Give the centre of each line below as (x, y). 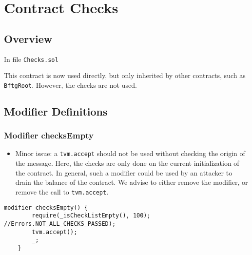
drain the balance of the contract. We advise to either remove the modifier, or (132, 182)
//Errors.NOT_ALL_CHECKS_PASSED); (60, 224)
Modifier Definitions (56, 111)
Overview (28, 38)
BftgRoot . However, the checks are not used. (70, 85)
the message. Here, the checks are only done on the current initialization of (127, 163)
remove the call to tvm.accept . (62, 191)
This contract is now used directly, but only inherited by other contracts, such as (125, 75)
